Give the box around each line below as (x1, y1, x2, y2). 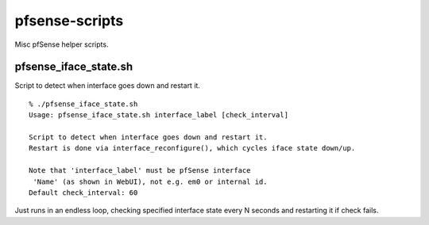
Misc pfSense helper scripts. (14, 40, 109, 49)
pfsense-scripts (14, 12, 124, 29)
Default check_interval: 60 (29, 188, 138, 197)
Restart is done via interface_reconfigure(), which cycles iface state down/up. (29, 143, 356, 153)
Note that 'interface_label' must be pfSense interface (29, 166, 251, 175)
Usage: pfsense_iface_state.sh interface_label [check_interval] (29, 111, 289, 120)
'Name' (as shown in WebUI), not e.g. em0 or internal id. (33, 177, 268, 186)
